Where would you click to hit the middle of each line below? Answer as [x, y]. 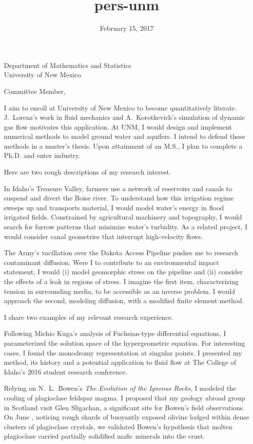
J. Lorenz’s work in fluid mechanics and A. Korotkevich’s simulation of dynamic [125, 117]
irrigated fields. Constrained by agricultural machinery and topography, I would [123, 217]
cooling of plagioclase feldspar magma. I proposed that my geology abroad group [125, 397]
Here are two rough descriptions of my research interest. [88, 172]
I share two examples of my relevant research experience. [89, 317]
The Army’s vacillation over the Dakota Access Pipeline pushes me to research [121, 253]
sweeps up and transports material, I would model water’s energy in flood [114, 207]
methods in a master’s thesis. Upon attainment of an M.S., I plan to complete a [123, 145]
